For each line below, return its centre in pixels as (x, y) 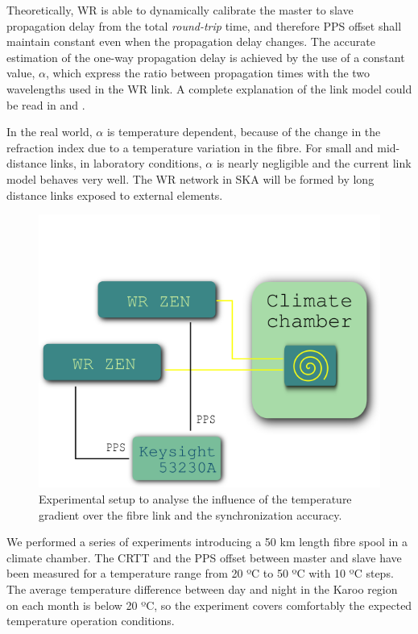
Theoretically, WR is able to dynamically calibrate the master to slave (180, 10)
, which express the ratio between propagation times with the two (208, 73)
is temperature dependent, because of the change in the (244, 132)
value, (21, 73)
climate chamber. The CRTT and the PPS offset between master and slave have (204, 557)
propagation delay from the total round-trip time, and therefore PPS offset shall (204, 25)
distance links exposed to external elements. (115, 195)
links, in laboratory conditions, (126, 163)
